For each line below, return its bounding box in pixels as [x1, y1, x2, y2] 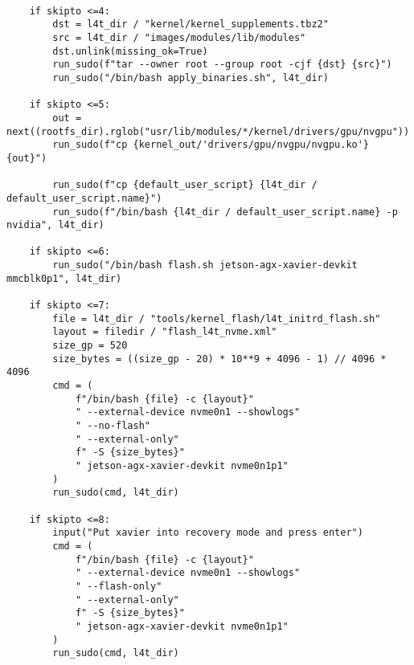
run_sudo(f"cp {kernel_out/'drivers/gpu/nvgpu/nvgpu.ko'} [52, 139, 370, 151]
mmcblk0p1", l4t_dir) [6, 272, 122, 284]
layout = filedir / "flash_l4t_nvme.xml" [52, 326, 277, 338]
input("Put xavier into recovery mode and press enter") [52, 527, 363, 539]
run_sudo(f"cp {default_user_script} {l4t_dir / [52, 179, 318, 191]
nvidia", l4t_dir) [6, 219, 105, 231]
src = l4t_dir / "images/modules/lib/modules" [52, 31, 306, 43]
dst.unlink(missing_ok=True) [52, 45, 208, 57]
